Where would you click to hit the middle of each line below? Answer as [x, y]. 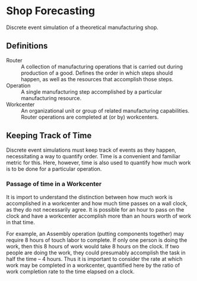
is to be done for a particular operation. [54, 169]
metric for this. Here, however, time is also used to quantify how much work [99, 162]
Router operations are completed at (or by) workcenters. [90, 117]
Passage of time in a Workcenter [54, 184]
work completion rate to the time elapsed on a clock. [70, 272]
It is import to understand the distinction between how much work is [90, 197]
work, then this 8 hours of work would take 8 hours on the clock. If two [93, 246]
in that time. [21, 222]
